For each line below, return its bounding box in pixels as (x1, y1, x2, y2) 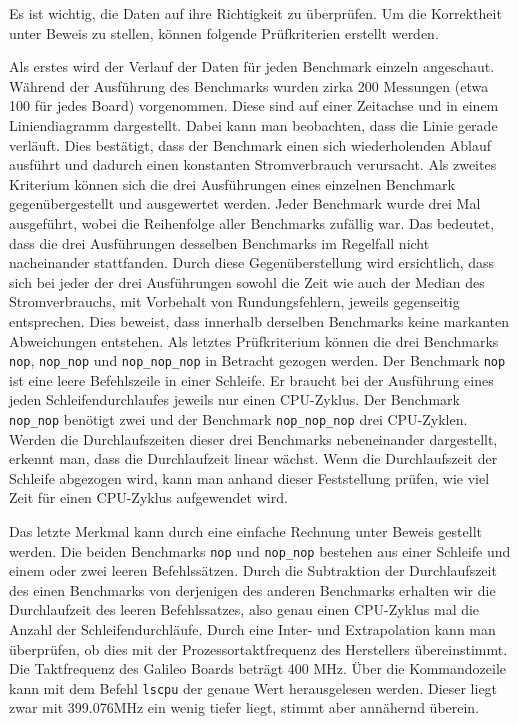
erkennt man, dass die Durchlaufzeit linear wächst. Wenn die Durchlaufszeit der (9, 448, 498, 469)
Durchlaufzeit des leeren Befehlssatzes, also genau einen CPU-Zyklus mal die (9, 599, 480, 620)
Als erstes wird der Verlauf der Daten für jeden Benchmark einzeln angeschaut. (9, 56, 495, 77)
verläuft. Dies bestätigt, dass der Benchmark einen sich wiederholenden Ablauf (9, 134, 491, 155)
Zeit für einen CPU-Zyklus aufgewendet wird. (9, 487, 288, 508)
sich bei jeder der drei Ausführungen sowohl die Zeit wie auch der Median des (9, 271, 485, 292)
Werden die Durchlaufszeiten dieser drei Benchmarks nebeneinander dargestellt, (9, 428, 498, 449)
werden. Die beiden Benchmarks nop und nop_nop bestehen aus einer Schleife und (9, 540, 511, 561)
